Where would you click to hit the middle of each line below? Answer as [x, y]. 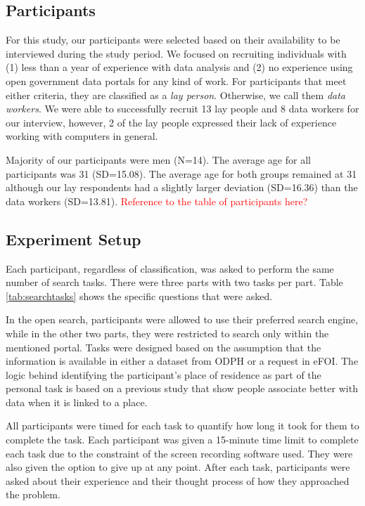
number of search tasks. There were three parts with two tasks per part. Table [174, 282]
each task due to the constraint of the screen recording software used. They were [179, 453]
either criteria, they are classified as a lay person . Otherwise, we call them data [176, 95]
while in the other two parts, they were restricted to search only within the [167, 333]
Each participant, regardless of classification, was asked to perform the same [170, 268]
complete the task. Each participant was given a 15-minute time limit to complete [182, 440]
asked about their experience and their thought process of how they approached [178, 480]
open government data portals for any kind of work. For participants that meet [176, 80]
